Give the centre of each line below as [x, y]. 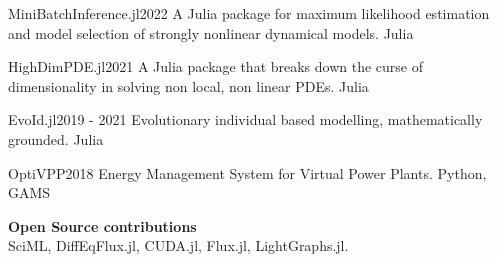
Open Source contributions [102, 225]
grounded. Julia [56, 138]
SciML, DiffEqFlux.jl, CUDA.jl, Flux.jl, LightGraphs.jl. [178, 245]
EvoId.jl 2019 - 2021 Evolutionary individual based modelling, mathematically [245, 119]
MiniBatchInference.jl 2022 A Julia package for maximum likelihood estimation [249, 13]
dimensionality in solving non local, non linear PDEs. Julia [188, 85]
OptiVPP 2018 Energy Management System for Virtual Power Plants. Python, [247, 172]
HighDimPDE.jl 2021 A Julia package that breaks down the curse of [216, 66]
